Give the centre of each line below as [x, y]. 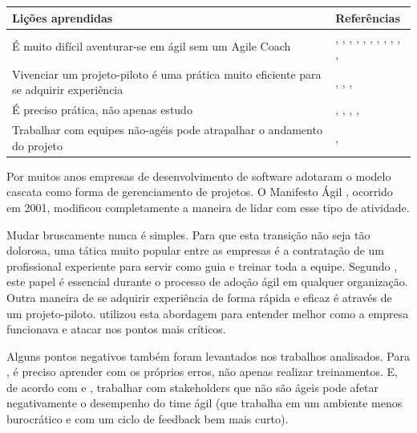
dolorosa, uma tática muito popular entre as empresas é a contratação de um [196, 250]
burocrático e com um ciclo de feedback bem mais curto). [148, 419]
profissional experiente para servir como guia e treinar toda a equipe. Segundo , [202, 266]
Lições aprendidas [63, 17]
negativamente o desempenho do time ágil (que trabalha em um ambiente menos [204, 403]
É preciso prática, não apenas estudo [102, 110]
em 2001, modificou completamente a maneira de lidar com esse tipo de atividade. [208, 207]
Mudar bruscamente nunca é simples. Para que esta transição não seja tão [188, 234]
